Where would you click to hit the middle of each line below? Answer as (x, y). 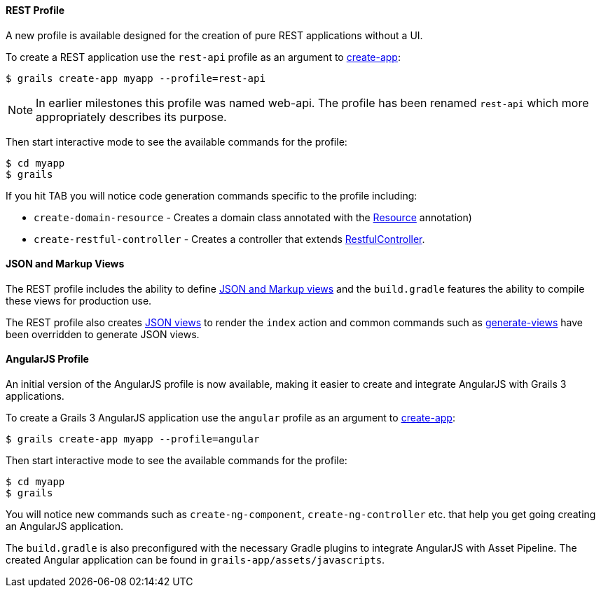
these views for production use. (79, 300)
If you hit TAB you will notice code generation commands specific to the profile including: (212, 195)
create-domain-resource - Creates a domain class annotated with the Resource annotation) (253, 217)
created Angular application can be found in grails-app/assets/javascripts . (195, 560)
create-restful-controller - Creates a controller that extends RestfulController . (229, 239)
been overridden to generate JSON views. (103, 334)
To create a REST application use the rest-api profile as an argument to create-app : (203, 57)
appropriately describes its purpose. (131, 117)
